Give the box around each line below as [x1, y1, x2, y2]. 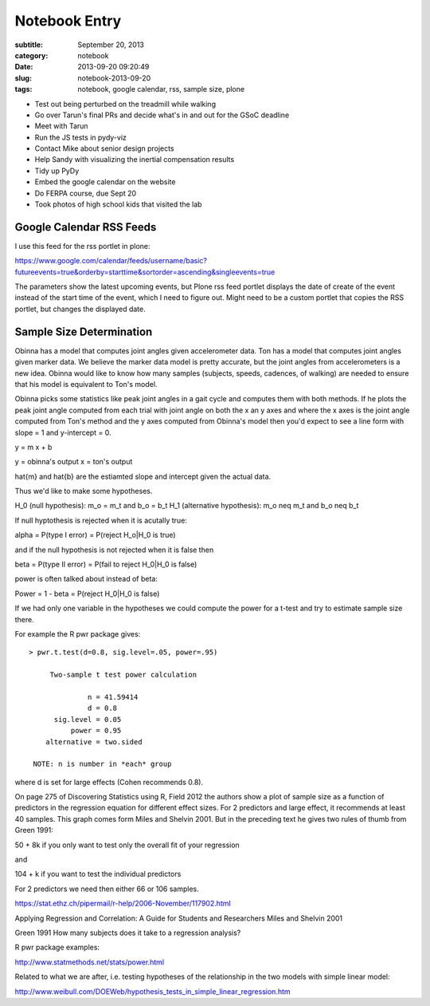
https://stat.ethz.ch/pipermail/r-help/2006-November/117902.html [14, 898, 231, 909]
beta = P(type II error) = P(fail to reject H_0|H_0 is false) [14, 559, 197, 570]
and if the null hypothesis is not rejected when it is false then [14, 545, 214, 554]
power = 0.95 [70, 726, 122, 736]
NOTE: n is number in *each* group [33, 759, 172, 769]
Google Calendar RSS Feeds [14, 220, 157, 234]
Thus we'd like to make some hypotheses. [14, 487, 153, 496]
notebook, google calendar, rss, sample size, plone [77, 85, 245, 94]
